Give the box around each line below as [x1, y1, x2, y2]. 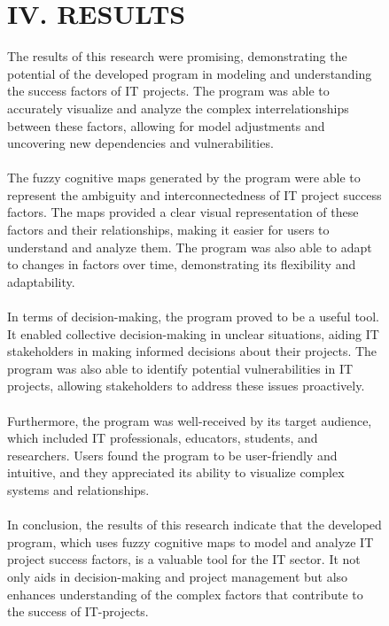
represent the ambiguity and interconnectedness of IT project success [7, 185, 382, 204]
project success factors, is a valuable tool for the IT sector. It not [7, 550, 361, 568]
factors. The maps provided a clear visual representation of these [7, 203, 359, 221]
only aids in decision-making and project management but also [7, 567, 348, 585]
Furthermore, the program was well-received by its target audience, [7, 411, 372, 429]
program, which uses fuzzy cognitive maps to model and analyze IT [7, 532, 374, 551]
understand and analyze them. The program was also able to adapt [7, 237, 372, 256]
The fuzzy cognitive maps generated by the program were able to [7, 168, 361, 187]
